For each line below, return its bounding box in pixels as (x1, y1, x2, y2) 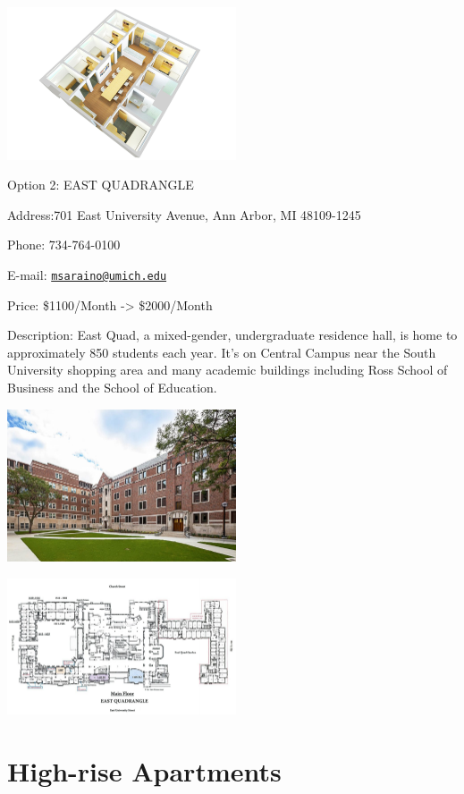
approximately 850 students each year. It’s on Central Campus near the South (7, 342, 436, 361)
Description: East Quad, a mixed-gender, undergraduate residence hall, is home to (7, 325, 458, 344)
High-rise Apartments (7, 753, 282, 790)
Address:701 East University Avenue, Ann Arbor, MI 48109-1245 (7, 205, 361, 224)
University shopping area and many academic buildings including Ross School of (7, 360, 448, 379)
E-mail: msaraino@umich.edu (7, 265, 167, 283)
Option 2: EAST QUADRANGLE (7, 175, 194, 194)
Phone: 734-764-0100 (7, 235, 121, 254)
